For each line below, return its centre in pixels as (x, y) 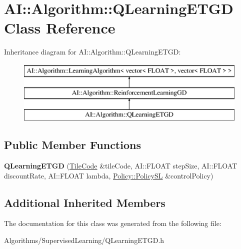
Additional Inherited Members (85, 202)
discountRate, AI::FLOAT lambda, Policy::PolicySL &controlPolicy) (109, 175)
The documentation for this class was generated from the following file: (113, 223)
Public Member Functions (72, 145)
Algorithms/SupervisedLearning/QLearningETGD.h (84, 240)
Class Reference (60, 28)
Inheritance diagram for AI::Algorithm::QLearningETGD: (92, 52)
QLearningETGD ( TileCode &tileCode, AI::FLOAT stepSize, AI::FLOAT (121, 166)
